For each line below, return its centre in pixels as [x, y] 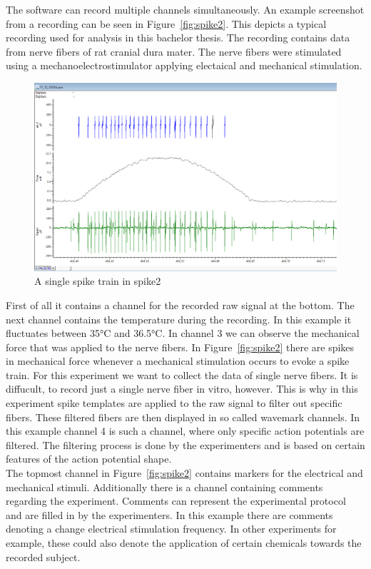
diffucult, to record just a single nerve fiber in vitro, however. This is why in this [182, 389]
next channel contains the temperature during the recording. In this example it [179, 319]
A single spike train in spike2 [98, 281]
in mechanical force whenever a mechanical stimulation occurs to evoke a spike [178, 361]
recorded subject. [43, 557]
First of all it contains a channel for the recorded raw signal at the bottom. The [180, 304]
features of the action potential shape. [89, 459]
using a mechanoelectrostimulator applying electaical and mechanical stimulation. [184, 65]
